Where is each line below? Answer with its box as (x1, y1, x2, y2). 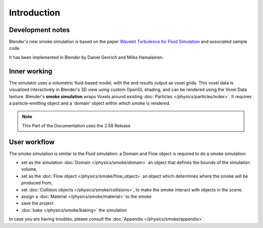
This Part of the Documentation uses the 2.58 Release (22, 123, 131, 128)
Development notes (9, 26, 70, 34)
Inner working (9, 67, 53, 75)
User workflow (9, 138, 55, 146)
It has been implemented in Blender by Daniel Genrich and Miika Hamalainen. (9, 54, 164, 60)
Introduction (9, 7, 60, 18)
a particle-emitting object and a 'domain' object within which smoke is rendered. (9, 100, 170, 106)
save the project (21, 200, 54, 206)
